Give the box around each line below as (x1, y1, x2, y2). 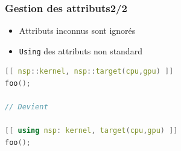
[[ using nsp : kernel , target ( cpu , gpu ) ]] (5, 126, 178, 135)
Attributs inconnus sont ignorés (19, 24, 136, 37)
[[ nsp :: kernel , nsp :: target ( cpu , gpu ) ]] (5, 67, 174, 76)
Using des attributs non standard (19, 44, 142, 57)
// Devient (5, 103, 48, 112)
